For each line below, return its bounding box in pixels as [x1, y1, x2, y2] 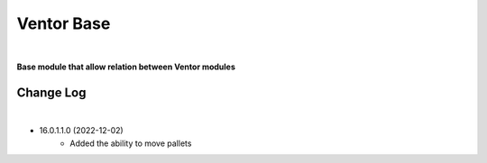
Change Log [16, 85, 87, 100]
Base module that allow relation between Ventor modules [16, 61, 236, 72]
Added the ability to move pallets [69, 138, 192, 149]
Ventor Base [16, 14, 111, 33]
